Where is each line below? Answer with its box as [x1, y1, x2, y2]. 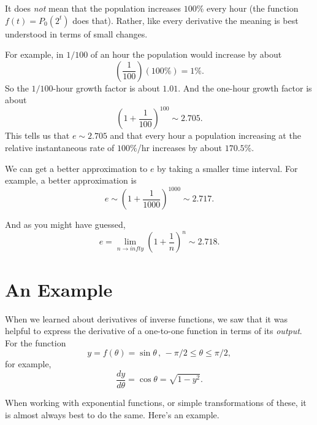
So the [5, 81, 29, 94]
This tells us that [5, 129, 70, 142]
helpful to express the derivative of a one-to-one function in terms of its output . [5, 324, 302, 337]
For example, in [5, 48, 64, 61]
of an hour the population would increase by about [90, 48, 282, 61]
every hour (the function [207, 2, 299, 14]
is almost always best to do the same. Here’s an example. [5, 408, 220, 421]
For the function [5, 336, 66, 349]
